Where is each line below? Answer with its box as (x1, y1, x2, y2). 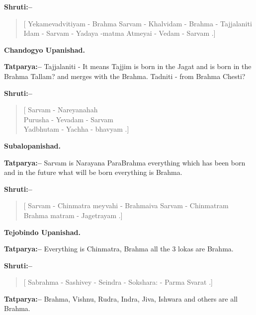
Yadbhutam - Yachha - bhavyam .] (23, 124, 129, 134)
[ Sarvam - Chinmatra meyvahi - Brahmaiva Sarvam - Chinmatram (23, 200, 229, 211)
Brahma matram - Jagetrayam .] (23, 210, 123, 220)
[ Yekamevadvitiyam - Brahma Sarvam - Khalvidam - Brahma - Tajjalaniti (23, 18, 252, 28)
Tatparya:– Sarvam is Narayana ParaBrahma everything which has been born (4, 157, 246, 167)
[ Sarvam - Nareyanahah (23, 104, 98, 115)
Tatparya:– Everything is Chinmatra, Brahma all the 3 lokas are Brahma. (4, 243, 234, 254)
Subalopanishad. (4, 140, 61, 151)
